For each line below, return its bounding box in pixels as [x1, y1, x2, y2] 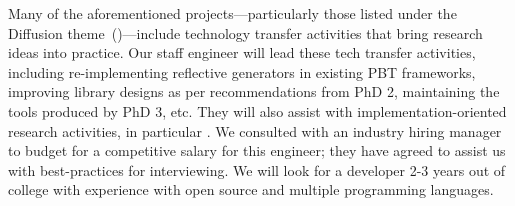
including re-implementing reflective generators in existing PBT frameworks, [8, 61, 476, 82]
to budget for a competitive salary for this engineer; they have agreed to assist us [8, 140, 506, 161]
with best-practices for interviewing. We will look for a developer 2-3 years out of [8, 159, 506, 180]
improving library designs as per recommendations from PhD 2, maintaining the [8, 81, 500, 102]
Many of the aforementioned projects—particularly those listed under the [8, 3, 457, 23]
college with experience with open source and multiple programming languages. [8, 179, 494, 200]
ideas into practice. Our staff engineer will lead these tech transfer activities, [8, 42, 476, 63]
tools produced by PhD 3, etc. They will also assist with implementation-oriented [8, 100, 507, 121]
